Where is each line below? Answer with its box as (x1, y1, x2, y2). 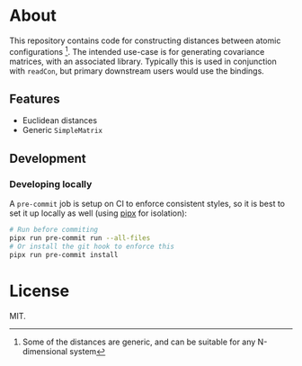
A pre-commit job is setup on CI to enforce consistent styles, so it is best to (9, 199, 286, 210)
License (9, 281, 70, 301)
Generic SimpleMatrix (22, 125, 103, 136)
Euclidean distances (22, 115, 97, 126)
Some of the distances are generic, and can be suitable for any (22, 336, 256, 347)
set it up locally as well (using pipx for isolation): (9, 208, 187, 219)
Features (9, 91, 60, 106)
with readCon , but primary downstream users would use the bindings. (9, 65, 265, 76)
